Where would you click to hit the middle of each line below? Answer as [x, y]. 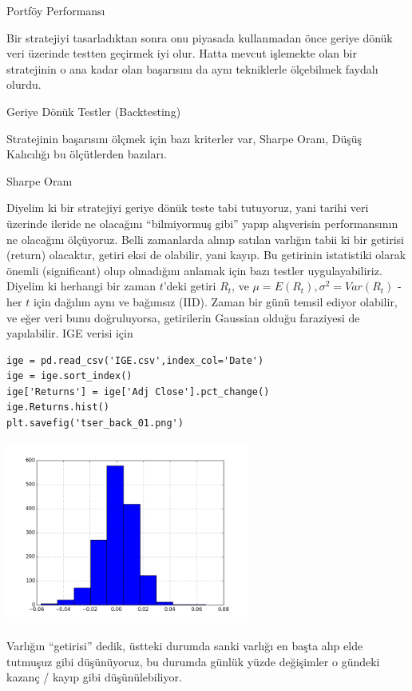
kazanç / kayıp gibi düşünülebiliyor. [94, 677]
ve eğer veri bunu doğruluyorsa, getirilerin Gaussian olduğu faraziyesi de [183, 317]
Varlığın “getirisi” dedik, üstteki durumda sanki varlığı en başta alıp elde [185, 646]
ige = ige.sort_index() [69, 376]
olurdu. [24, 84]
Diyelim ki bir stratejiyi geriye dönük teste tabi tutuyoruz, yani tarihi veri [188, 208]
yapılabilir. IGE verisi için [70, 333]
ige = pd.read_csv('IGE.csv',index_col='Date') [135, 360]
